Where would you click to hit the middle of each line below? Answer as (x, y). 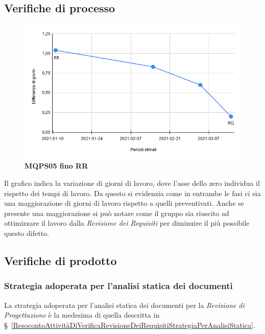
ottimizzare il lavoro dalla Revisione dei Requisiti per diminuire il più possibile (127, 223)
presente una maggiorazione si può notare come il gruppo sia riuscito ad (117, 213)
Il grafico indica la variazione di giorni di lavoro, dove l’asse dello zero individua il (132, 183)
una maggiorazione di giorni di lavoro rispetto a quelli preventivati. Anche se (124, 203)
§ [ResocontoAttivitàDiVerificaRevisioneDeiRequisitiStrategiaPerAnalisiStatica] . (130, 325)
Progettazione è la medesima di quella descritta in (82, 315)
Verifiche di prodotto (61, 260)
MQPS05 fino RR (56, 166)
